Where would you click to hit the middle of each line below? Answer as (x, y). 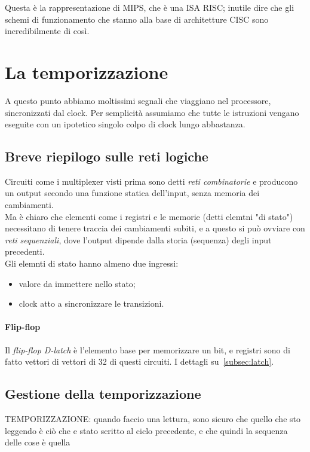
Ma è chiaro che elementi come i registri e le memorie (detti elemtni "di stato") (149, 216)
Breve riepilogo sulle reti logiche (107, 156)
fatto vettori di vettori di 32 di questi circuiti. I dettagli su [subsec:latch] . (139, 361)
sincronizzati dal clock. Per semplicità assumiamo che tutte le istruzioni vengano (152, 112)
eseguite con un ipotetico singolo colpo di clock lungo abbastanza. (125, 124)
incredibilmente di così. (47, 31)
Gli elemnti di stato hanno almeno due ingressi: (92, 263)
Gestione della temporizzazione (103, 394)
